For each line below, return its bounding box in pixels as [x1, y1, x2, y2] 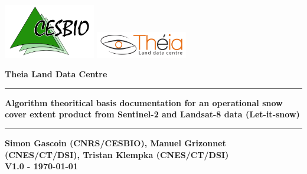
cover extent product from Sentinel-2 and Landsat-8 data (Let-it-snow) [5, 108, 300, 120]
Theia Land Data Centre [5, 68, 107, 80]
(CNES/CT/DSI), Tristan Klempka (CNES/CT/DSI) [5, 148, 229, 160]
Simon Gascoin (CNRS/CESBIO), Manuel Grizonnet [5, 136, 226, 149]
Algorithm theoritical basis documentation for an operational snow [5, 96, 283, 109]
